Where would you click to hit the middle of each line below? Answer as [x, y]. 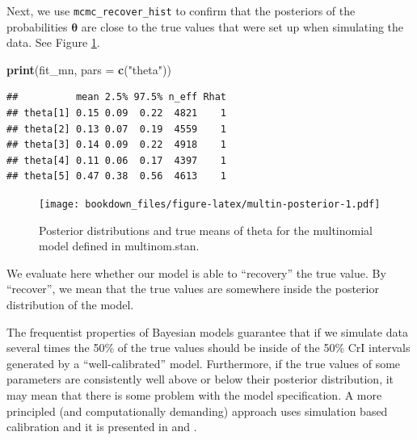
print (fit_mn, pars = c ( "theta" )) [89, 69]
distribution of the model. [70, 305]
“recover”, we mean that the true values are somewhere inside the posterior [193, 289]
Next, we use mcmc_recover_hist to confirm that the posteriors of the [181, 10]
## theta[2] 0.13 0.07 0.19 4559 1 [117, 129]
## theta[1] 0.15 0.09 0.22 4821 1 [117, 113]
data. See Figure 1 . [53, 42]
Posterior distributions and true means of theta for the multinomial [206, 230]
